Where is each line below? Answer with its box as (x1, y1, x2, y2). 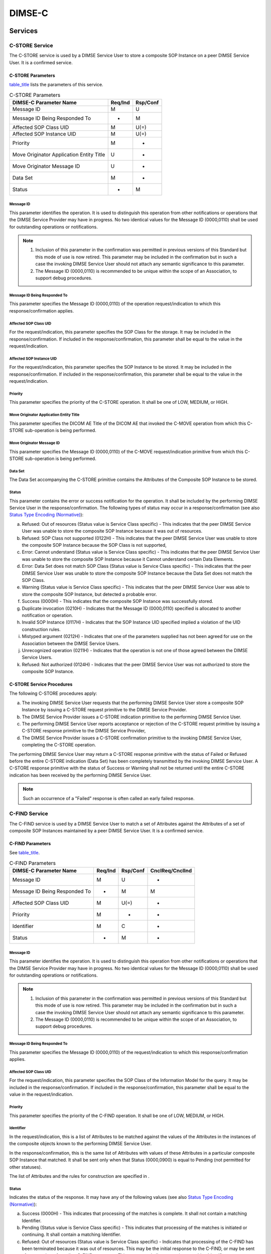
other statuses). (9, 1164, 42, 1170)
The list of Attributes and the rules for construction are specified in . (9, 1173, 150, 1179)
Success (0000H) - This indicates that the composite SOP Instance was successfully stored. (22, 598, 213, 604)
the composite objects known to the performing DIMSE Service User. (9, 1141, 152, 1147)
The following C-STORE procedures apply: (9, 690, 97, 697)
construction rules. (22, 626, 61, 632)
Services (9, 27, 38, 35)
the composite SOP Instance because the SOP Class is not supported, (22, 542, 167, 548)
